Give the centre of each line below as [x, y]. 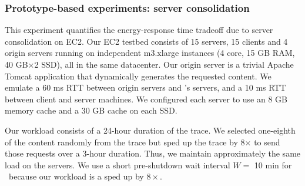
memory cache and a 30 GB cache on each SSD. [91, 110]
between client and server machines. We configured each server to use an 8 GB [146, 99]
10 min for [273, 165]
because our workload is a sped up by [76, 176]
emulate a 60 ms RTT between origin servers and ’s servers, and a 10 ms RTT [145, 87]
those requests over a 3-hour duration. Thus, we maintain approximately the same [153, 153]
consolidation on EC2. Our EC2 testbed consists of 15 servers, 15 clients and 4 [146, 41]
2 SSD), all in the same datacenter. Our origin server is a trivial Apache [164, 64]
